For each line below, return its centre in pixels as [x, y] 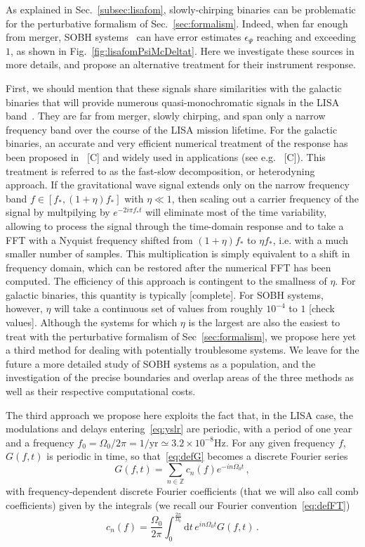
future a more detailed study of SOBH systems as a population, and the [161, 363]
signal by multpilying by [58, 212]
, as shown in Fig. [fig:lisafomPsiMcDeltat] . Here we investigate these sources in [182, 50]
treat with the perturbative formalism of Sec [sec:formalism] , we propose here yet [181, 336]
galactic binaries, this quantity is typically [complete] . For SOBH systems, [165, 294]
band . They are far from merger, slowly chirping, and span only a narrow [166, 116]
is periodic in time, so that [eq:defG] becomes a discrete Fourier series [197, 456]
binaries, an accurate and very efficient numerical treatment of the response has [177, 143]
